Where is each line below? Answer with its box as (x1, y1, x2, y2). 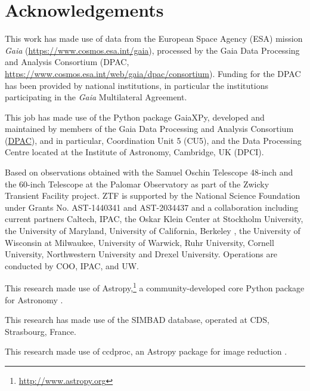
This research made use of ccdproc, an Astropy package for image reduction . (5, 345, 287, 358)
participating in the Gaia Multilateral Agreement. (5, 91, 187, 103)
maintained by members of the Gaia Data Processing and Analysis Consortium (5, 122, 294, 135)
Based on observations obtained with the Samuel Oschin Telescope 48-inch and (5, 166, 293, 178)
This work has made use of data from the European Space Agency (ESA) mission (5, 32, 303, 45)
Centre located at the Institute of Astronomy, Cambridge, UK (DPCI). (5, 146, 264, 158)
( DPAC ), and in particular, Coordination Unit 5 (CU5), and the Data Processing (5, 134, 302, 146)
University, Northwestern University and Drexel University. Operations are (5, 248, 278, 260)
